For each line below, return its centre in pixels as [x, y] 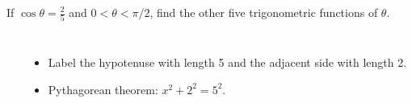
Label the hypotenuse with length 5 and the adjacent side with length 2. [227, 62]
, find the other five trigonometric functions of [264, 12]
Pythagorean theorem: [103, 89]
